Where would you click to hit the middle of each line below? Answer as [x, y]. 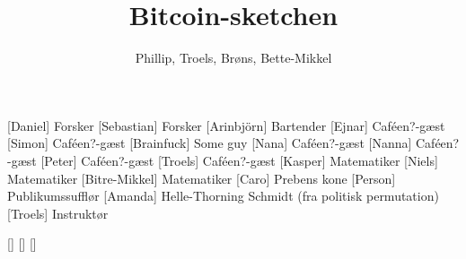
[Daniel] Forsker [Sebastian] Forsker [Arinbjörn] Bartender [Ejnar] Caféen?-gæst [226, 125]
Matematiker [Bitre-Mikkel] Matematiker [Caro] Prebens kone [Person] [202, 178]
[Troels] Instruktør [58, 213]
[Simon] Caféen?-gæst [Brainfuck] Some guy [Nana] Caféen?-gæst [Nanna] [210, 143]
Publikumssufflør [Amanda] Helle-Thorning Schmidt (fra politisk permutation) [223, 196]
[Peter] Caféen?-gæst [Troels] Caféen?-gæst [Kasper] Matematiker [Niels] [239, 160]
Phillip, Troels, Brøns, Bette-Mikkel [233, 58]
